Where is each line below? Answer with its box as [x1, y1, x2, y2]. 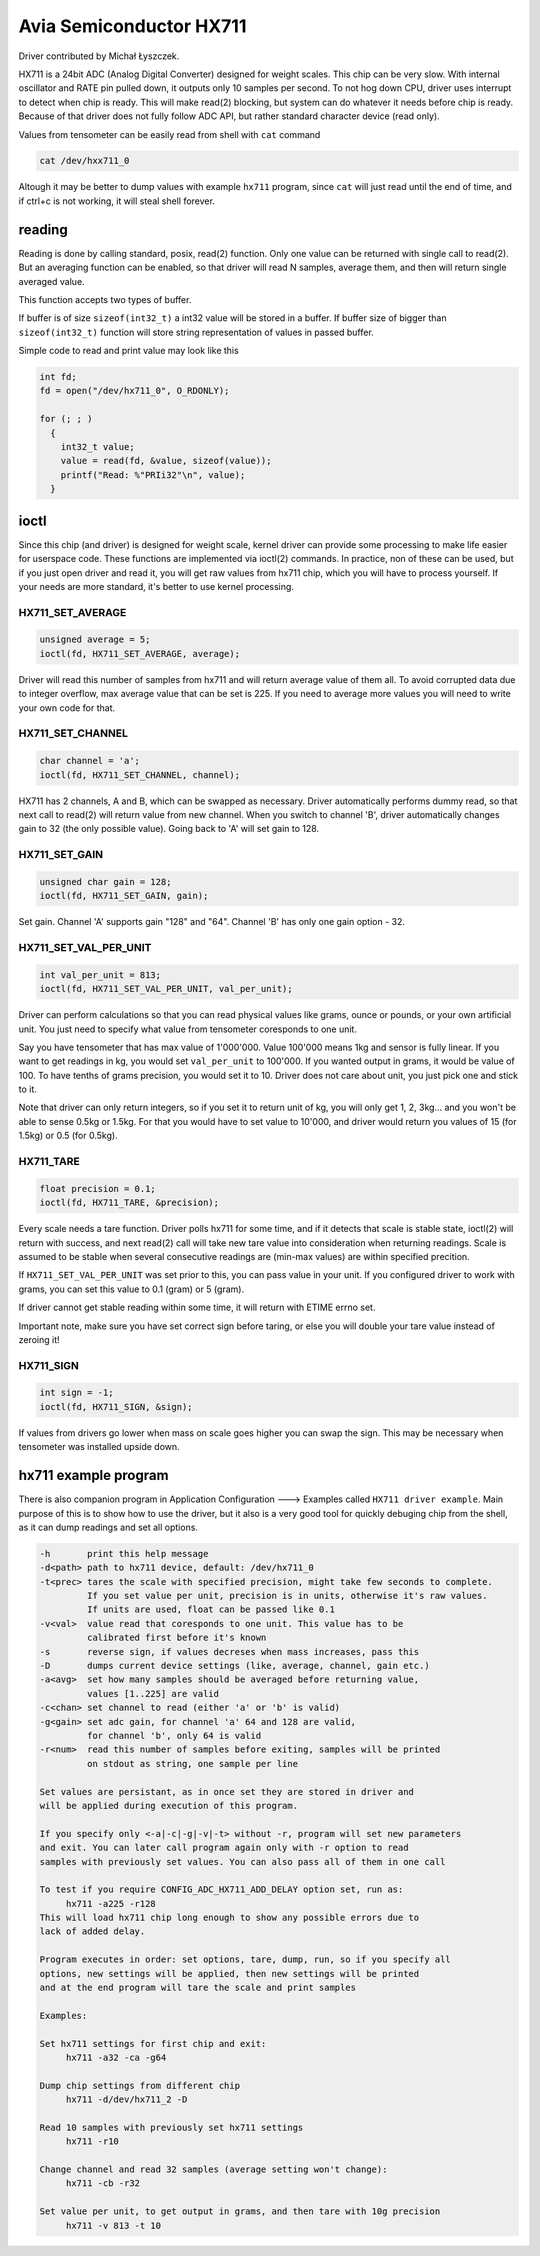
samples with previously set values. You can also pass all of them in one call [39, 1856, 446, 1867]
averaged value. [18, 275, 85, 287]
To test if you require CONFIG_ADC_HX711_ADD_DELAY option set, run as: [39, 1884, 404, 1895]
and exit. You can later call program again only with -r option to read [39, 1842, 409, 1854]
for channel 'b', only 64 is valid [86, 1730, 262, 1741]
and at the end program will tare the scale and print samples [39, 1982, 357, 1994]
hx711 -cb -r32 [65, 2178, 140, 2189]
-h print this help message [39, 1548, 209, 1559]
